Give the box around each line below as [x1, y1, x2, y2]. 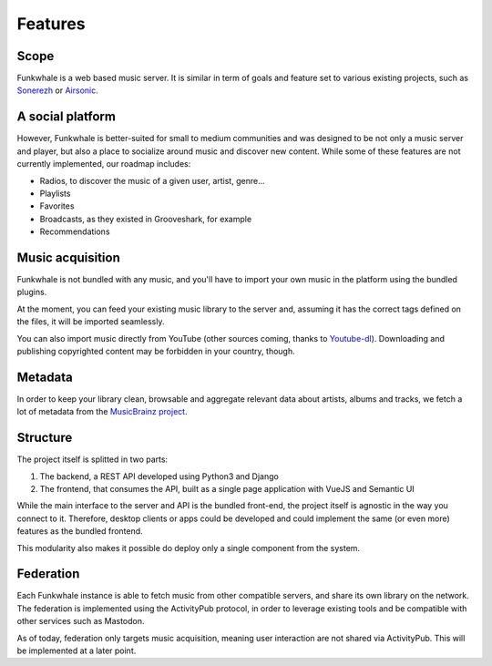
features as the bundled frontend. [16, 526, 143, 537]
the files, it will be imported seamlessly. [16, 316, 165, 327]
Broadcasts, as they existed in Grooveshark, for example [39, 213, 252, 224]
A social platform [16, 109, 116, 125]
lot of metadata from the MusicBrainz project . [16, 406, 188, 417]
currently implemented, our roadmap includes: [16, 159, 191, 169]
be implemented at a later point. [16, 645, 137, 656]
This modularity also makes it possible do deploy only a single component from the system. [16, 542, 360, 553]
